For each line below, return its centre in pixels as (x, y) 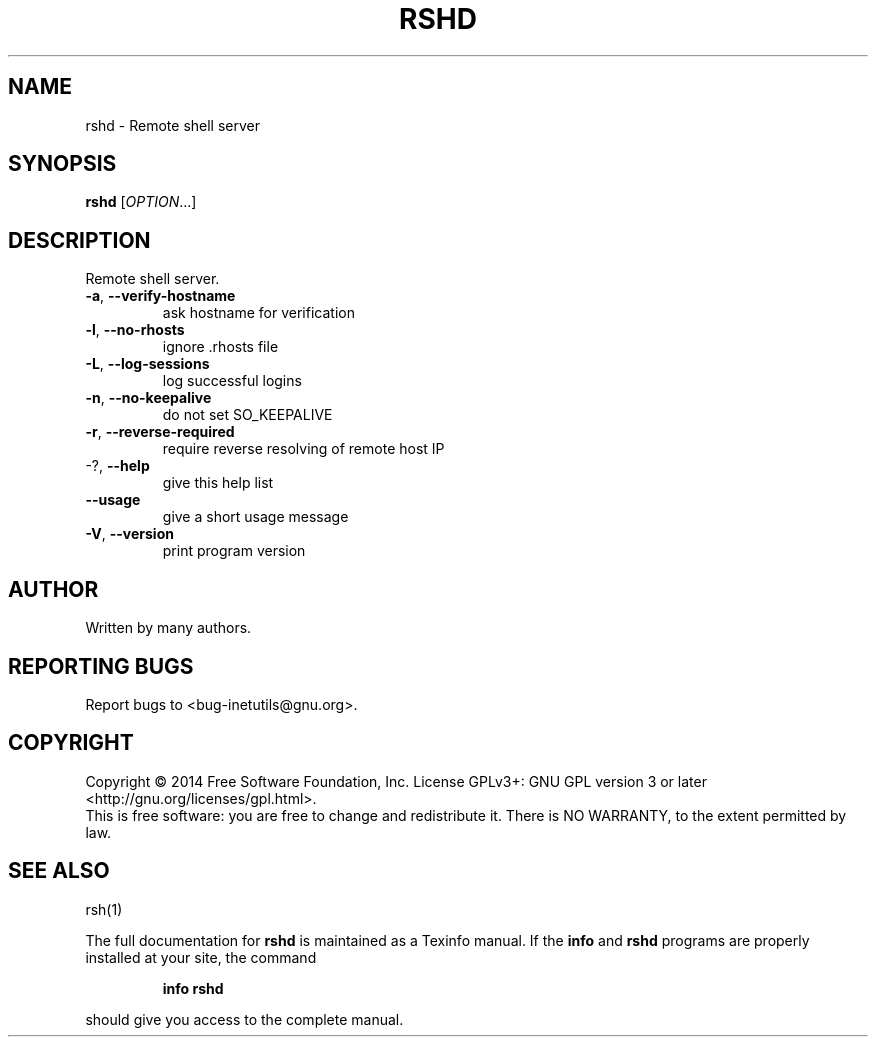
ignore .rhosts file (220, 347)
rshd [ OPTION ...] (141, 202)
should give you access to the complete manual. (244, 1019)
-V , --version (129, 534)
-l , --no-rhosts (135, 330)
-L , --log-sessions (147, 364)
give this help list (218, 483)
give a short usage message (255, 517)
